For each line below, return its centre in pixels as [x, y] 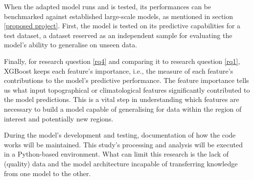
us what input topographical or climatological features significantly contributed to [127, 90]
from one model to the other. [47, 173]
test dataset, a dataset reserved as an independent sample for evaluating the [118, 35]
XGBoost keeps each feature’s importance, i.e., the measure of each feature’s [119, 70]
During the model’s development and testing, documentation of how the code [120, 135]
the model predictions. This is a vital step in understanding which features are [122, 99]
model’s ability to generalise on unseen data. [71, 45]
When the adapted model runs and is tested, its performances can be [108, 6]
